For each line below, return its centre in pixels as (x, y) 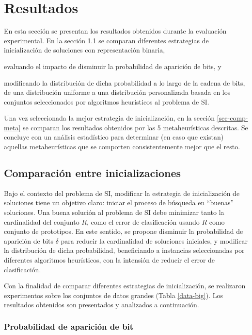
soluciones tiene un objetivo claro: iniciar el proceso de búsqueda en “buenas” (119, 203)
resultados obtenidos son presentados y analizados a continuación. (102, 305)
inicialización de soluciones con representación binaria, (85, 50)
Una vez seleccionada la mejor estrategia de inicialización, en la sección (110, 118)
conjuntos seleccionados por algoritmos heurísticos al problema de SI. (107, 101)
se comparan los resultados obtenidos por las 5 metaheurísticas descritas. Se (135, 127)
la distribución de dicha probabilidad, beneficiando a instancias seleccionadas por (124, 250)
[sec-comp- (232, 118)
